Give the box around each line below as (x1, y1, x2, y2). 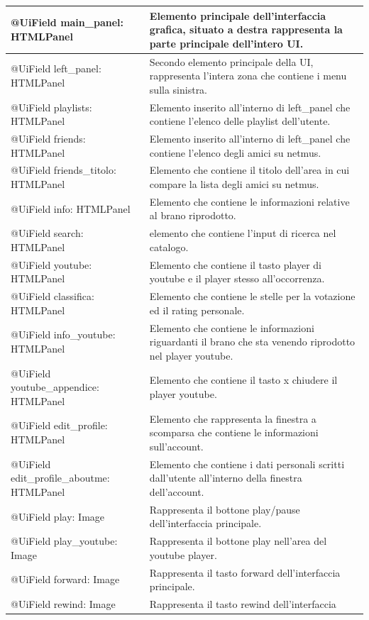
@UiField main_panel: (11, 15, 123, 30)
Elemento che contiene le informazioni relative (149, 194, 350, 209)
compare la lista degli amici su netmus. (149, 177, 319, 192)
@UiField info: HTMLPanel (11, 201, 131, 216)
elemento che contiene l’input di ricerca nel (149, 226, 336, 240)
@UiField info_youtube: (11, 327, 116, 342)
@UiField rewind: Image (11, 597, 116, 611)
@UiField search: (11, 226, 84, 240)
